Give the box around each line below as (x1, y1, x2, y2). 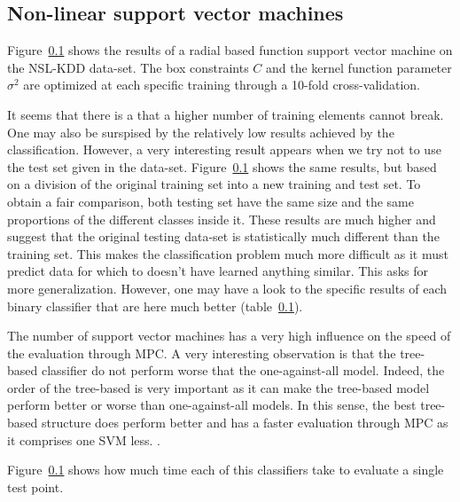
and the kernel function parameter (266, 58, 452, 76)
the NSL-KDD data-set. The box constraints (7, 58, 249, 76)
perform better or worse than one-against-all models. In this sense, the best (7, 396, 417, 414)
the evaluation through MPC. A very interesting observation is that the (7, 343, 396, 362)
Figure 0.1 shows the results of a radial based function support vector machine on (7, 41, 453, 59)
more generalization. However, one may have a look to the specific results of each (7, 278, 448, 297)
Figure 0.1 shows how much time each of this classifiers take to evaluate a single (7, 460, 444, 479)
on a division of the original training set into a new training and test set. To (7, 175, 421, 193)
